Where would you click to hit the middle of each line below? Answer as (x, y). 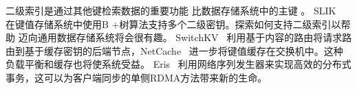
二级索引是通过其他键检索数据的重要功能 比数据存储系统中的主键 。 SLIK (171, 10)
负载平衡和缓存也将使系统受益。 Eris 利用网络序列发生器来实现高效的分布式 (178, 64)
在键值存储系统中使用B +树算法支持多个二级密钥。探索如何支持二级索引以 (173, 24)
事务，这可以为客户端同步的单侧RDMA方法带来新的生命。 (137, 77)
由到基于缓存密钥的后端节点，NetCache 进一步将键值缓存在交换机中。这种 (174, 50)
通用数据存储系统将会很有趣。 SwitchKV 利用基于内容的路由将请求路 (195, 37)
